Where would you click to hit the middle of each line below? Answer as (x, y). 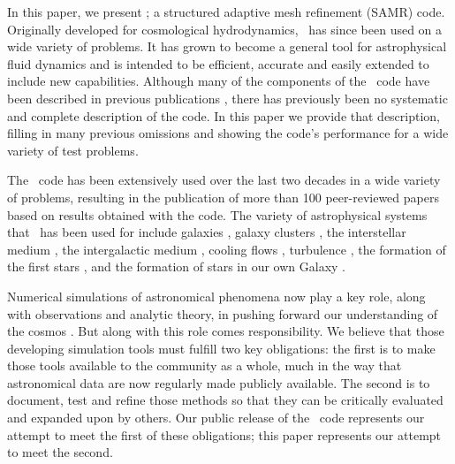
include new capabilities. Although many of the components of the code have (219, 81)
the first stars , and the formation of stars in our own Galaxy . (176, 266)
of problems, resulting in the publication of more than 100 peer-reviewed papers (223, 197)
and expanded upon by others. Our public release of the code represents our (216, 418)
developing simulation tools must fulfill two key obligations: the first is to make (221, 348)
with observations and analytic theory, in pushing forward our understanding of (223, 313)
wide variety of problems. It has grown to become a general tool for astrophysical (227, 46)
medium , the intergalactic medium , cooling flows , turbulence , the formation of (227, 249)
